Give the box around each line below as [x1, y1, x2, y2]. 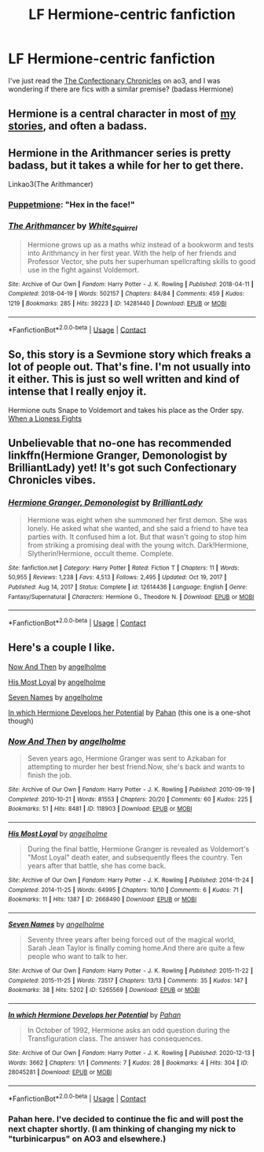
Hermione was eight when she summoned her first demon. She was [27, 515, 247, 525]
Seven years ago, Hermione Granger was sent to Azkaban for [27, 754, 226, 764]
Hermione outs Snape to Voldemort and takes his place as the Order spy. [8, 406, 244, 415]
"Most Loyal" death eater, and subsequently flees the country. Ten [27, 853, 243, 862]
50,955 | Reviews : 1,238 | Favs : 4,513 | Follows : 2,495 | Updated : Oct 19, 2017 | [8, 574, 227, 582]
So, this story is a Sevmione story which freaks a [8, 347, 251, 361]
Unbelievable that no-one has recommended [8, 437, 232, 450]
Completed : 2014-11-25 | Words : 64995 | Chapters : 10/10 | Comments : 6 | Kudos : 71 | [8, 886, 244, 894]
